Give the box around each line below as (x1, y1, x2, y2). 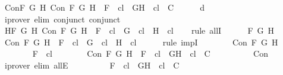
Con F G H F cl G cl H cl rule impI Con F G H (4, 35, 278, 48)
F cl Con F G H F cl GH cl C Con (32, 47, 268, 60)
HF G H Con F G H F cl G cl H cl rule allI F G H (4, 24, 275, 37)
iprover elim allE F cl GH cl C (4, 58, 180, 71)
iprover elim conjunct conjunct (4, 12, 121, 25)
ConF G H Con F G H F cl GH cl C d (4, 1, 205, 13)
